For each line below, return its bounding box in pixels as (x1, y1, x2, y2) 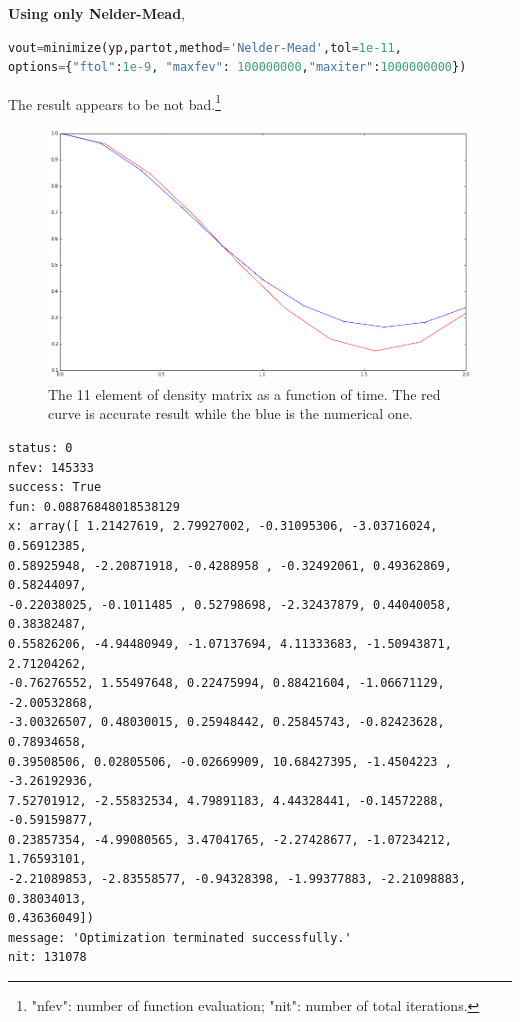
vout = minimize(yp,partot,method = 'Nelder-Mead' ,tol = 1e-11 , (8, 40, 402, 55)
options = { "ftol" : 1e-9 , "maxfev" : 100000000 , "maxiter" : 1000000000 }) (8, 60, 467, 75)
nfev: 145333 (8, 460, 94, 475)
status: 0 (8, 441, 73, 456)
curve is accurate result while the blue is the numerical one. (48, 403, 413, 424)
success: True (8, 480, 102, 495)
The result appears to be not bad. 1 (8, 90, 221, 114)
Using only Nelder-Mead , (8, 3, 186, 23)
